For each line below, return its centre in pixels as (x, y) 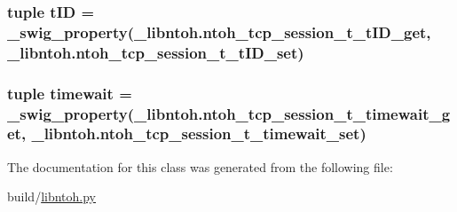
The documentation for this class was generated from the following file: (200, 166)
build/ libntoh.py (52, 196)
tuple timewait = (70, 93)
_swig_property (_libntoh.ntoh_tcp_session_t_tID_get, (219, 31)
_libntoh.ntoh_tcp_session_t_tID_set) (156, 52)
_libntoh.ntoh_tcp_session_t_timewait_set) (199, 133)
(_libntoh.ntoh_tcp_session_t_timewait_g (289, 113)
